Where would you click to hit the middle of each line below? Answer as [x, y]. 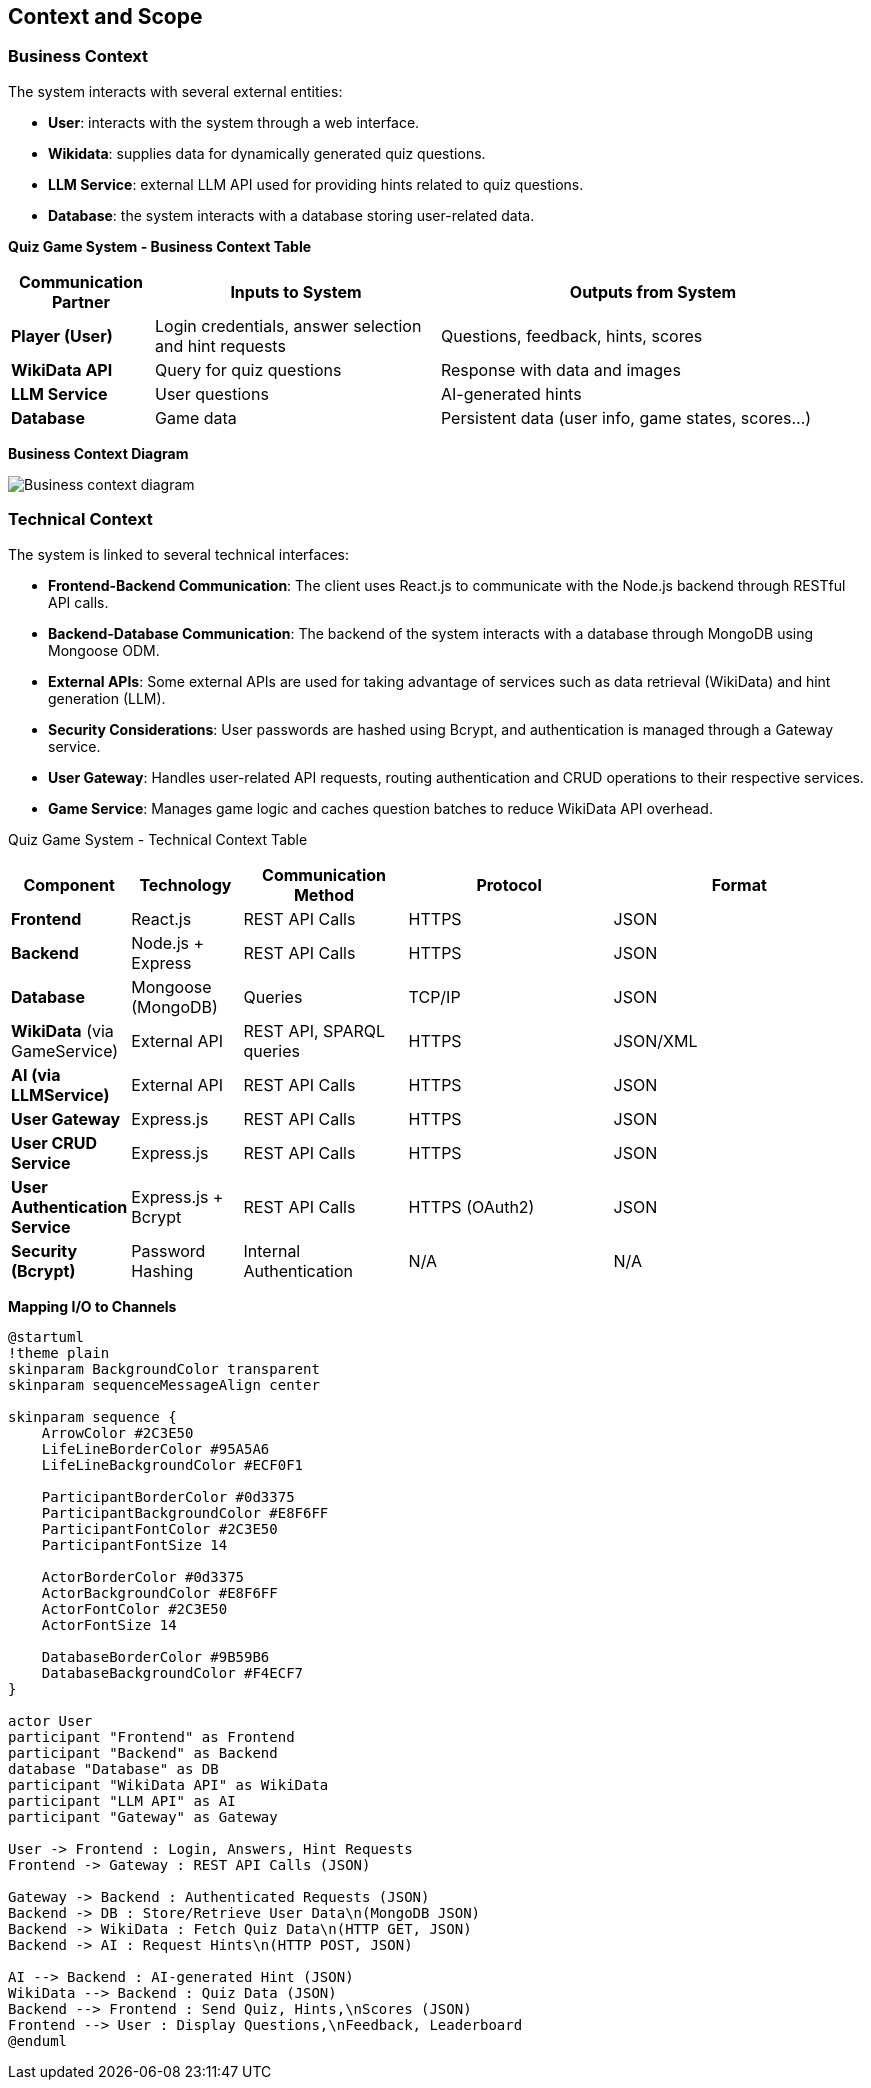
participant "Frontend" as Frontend [151, 1736]
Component [69, 884]
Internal [272, 1250]
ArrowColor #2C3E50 [117, 1432]
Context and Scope [105, 16]
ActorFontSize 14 [109, 1624]
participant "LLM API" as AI [122, 1800]
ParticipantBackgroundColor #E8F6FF [185, 1512]
